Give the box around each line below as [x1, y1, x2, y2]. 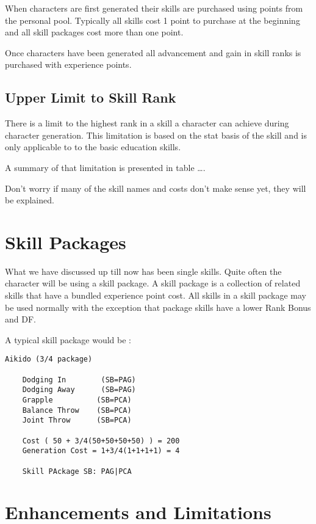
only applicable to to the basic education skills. [5, 140, 181, 153]
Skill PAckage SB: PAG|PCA [22, 467, 132, 476]
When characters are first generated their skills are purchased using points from [5, 2, 303, 14]
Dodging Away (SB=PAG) [22, 385, 136, 395]
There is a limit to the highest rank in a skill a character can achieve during [5, 117, 289, 129]
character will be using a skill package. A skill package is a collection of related [5, 277, 301, 289]
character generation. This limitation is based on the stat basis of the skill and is [5, 128, 307, 141]
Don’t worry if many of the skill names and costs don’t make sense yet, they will [5, 181, 306, 194]
